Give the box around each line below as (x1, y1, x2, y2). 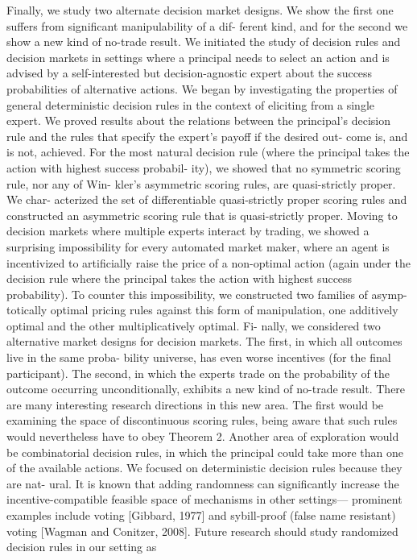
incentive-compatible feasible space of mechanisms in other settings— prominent (6, 491, 403, 508)
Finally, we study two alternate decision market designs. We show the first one (6, 2, 394, 18)
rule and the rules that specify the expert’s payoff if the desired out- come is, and (6, 127, 408, 144)
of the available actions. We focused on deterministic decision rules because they (6, 459, 403, 476)
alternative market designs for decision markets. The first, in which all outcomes (6, 333, 403, 350)
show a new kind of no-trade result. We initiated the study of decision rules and (6, 33, 401, 50)
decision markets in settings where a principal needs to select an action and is (6, 48, 390, 65)
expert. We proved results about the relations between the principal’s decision (6, 112, 390, 129)
